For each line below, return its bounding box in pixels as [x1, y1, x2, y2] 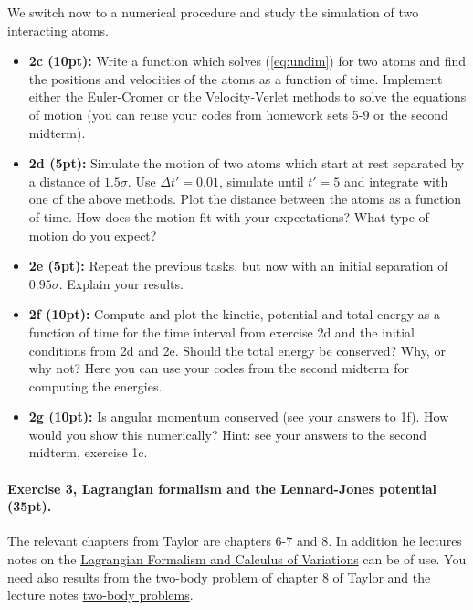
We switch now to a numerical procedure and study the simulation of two [7, 3, 419, 21]
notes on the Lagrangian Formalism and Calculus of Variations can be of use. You [7, 550, 467, 569]
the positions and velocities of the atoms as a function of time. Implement [28, 69, 443, 88]
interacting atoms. [7, 20, 109, 39]
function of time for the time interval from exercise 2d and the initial [28, 322, 415, 341]
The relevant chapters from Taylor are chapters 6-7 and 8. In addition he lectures [7, 531, 462, 551]
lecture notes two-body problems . [7, 585, 194, 605]
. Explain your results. [58, 273, 184, 293]
